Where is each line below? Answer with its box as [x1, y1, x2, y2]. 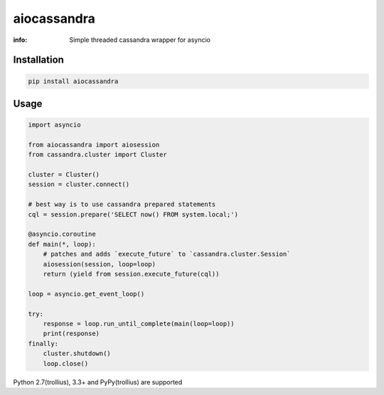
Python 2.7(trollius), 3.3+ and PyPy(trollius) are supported [13, 377, 183, 386]
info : [13, 36, 28, 44]
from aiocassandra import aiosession [28, 141, 160, 148]
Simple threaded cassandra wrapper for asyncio [69, 36, 211, 44]
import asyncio [28, 121, 81, 129]
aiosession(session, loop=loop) [43, 260, 156, 268]
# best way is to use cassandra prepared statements [28, 200, 216, 209]
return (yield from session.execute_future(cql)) [43, 270, 220, 278]
